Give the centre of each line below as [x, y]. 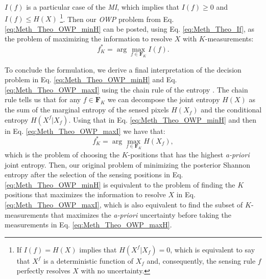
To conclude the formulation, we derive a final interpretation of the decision [123, 69]
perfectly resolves [43, 271]
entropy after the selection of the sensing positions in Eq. [94, 175]
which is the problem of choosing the [62, 154]
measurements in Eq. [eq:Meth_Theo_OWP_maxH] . [88, 225]
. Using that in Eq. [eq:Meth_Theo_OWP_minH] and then [163, 119]
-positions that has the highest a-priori [189, 154]
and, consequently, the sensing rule [201, 260]
